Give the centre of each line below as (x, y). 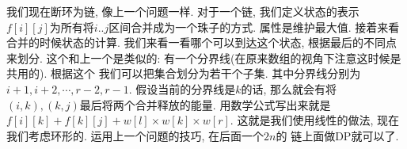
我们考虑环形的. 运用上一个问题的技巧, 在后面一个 (135, 135)
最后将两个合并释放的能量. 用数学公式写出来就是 (205, 104)
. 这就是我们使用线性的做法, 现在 (314, 120)
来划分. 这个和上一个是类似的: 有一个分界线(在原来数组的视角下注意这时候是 (204, 57)
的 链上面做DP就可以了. (337, 135)
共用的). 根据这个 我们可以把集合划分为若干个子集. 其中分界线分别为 (184, 73)
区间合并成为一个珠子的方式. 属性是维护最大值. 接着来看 (254, 27)
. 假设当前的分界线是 (182, 88)
